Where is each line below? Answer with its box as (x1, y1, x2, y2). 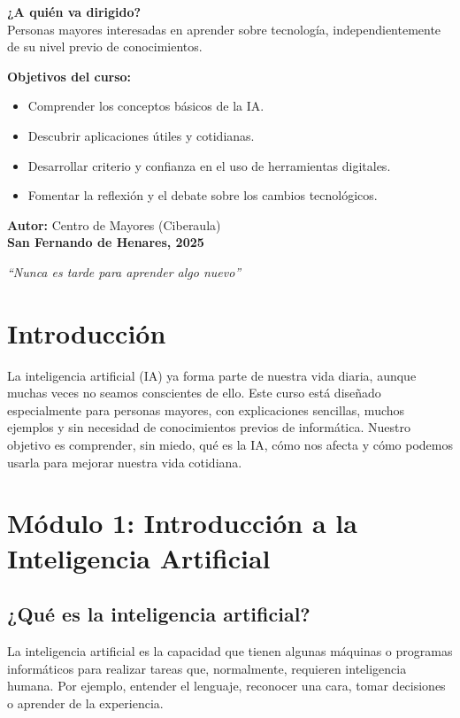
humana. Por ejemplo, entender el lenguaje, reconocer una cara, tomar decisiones (7, 676, 446, 695)
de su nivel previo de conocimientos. (7, 37, 203, 56)
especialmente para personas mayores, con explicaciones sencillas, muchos (7, 400, 405, 419)
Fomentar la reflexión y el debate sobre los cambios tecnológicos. (27, 186, 378, 205)
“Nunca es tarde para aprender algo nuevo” (7, 262, 241, 281)
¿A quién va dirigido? (7, 3, 142, 20)
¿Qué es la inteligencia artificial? (7, 600, 310, 628)
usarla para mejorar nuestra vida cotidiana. (7, 452, 242, 471)
